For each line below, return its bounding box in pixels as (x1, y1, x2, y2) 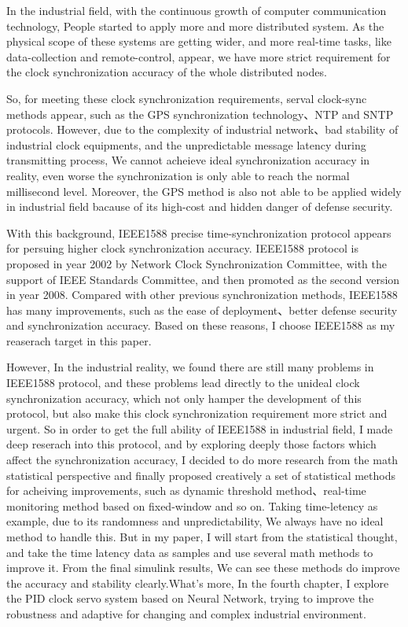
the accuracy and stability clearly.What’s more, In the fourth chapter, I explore (6, 574, 389, 591)
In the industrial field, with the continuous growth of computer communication (6, 2, 387, 18)
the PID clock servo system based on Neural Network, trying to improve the (6, 590, 374, 607)
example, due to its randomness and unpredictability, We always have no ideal (6, 513, 384, 529)
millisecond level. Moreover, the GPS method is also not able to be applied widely (6, 183, 402, 199)
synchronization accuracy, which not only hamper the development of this (6, 389, 362, 406)
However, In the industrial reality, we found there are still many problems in (6, 359, 374, 375)
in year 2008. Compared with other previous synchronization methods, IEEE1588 (6, 286, 398, 303)
